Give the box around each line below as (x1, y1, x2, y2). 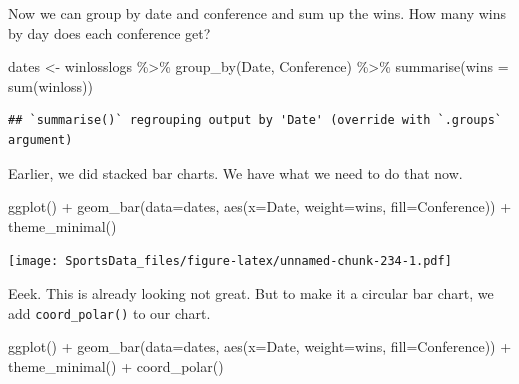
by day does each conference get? (8, 22, 211, 43)
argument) (8, 132, 73, 147)
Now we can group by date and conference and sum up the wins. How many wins (8, 3, 507, 23)
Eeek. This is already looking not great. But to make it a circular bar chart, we (8, 283, 494, 303)
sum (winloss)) (8, 75, 94, 96)
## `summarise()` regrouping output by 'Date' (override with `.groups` (8, 113, 502, 128)
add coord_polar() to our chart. (8, 302, 211, 323)
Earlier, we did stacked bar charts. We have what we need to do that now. (8, 162, 463, 183)
